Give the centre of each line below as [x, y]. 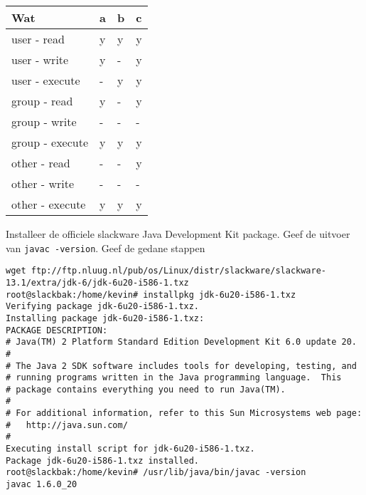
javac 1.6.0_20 [42, 485]
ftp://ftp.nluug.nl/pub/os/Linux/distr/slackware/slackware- [179, 271]
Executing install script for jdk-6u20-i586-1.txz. [130, 449]
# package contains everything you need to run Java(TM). [146, 389]
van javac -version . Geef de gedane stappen [106, 247]
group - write [44, 121]
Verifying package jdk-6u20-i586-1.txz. [103, 307]
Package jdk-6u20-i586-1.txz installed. [103, 460]
